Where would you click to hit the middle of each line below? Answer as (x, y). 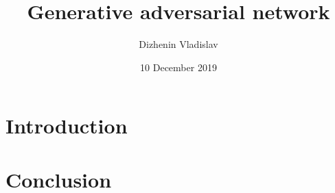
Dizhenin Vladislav (178, 44)
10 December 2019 (178, 67)
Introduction (67, 126)
